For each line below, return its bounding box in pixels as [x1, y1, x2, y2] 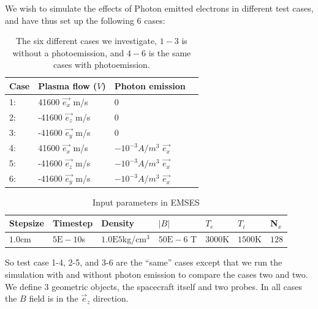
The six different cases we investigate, [15, 34, 157, 47]
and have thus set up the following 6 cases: [5, 13, 165, 26]
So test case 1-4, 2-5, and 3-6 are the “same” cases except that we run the [5, 256, 282, 269]
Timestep [52, 217, 93, 229]
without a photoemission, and [12, 46, 124, 59]
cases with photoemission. [53, 58, 150, 71]
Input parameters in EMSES [93, 195, 200, 208]
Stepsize [9, 217, 44, 229]
